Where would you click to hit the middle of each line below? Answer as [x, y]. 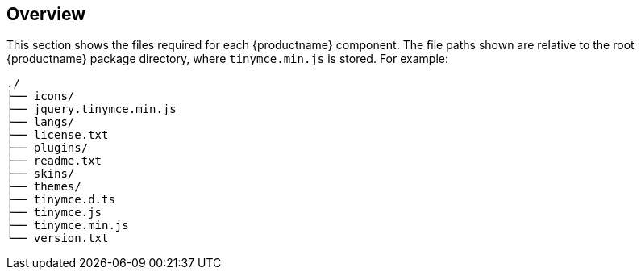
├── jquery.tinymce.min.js [92, 109]
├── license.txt [58, 135]
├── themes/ [44, 187]
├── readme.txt [54, 161]
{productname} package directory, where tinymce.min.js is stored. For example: [227, 59]
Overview [46, 14]
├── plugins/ [48, 148]
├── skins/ [41, 174]
